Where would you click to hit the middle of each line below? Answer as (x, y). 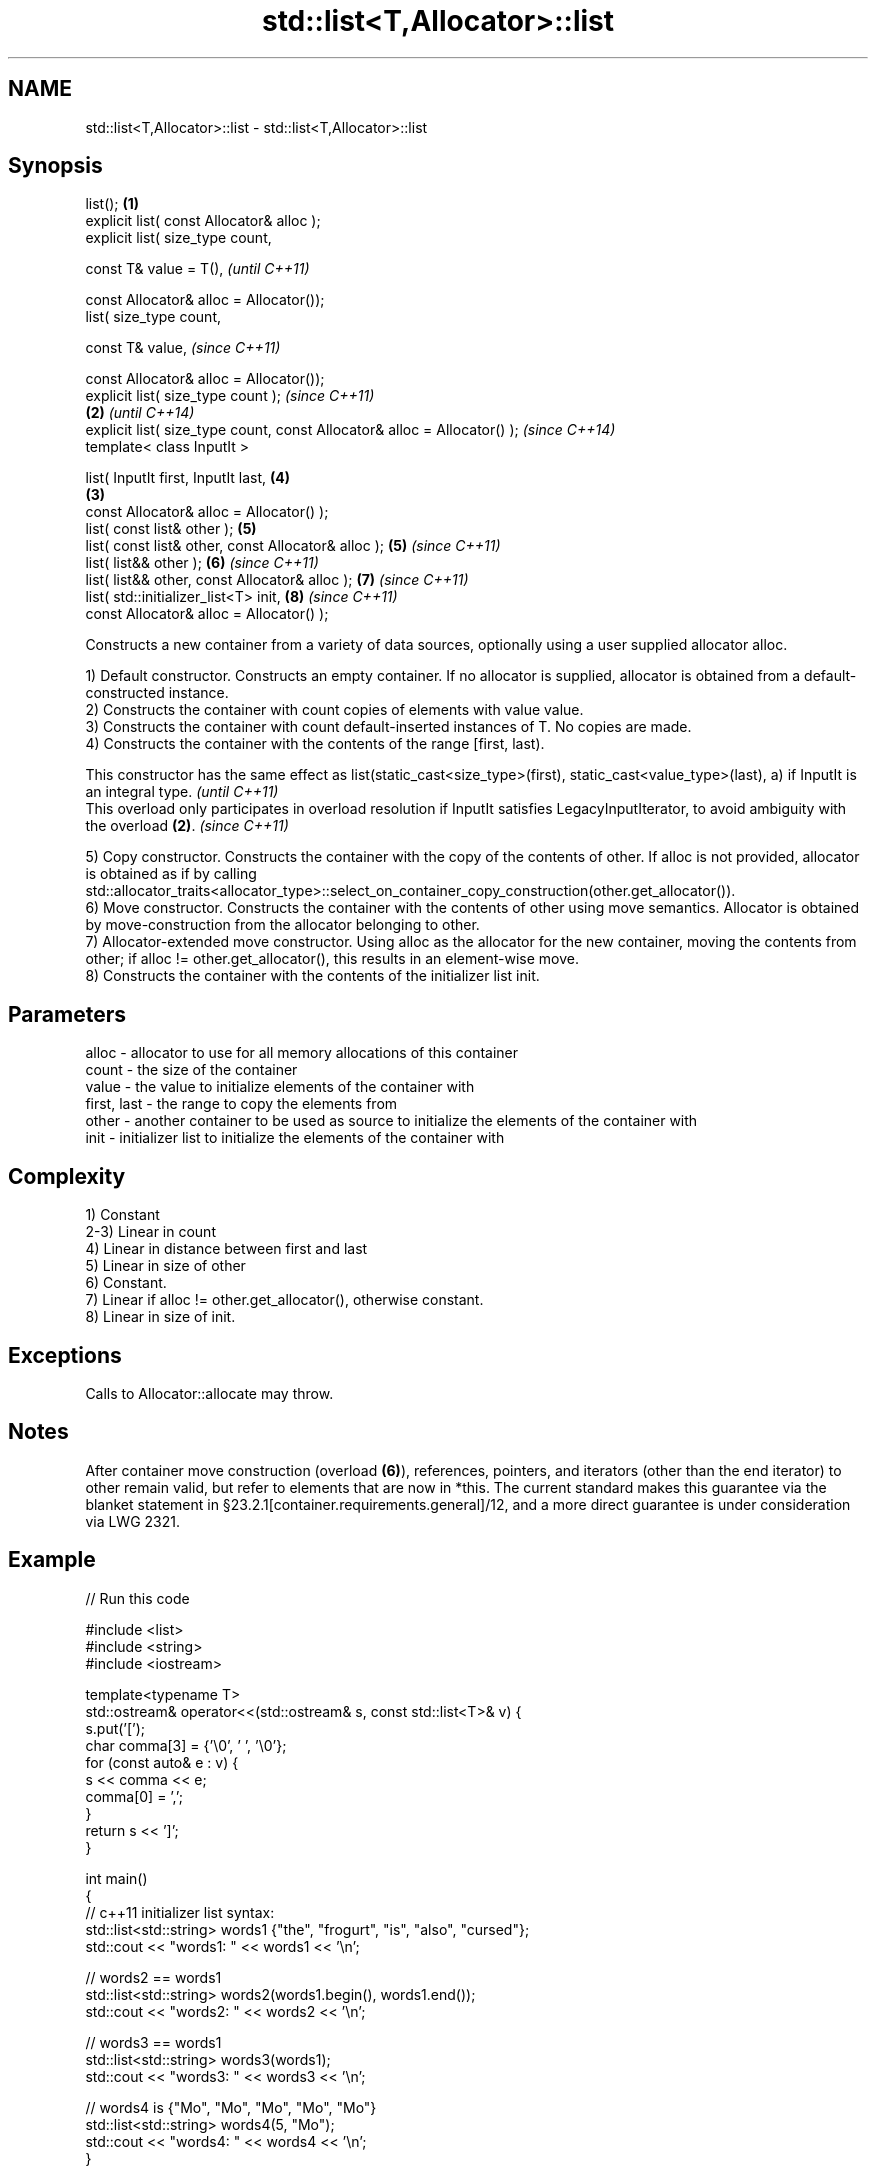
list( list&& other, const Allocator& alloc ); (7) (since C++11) (277, 580)
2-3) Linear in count (150, 1232)
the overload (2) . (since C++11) (187, 826)
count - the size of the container (191, 1070)
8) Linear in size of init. (160, 1317)
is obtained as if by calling (171, 874)
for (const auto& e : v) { (162, 1762)
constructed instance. (157, 693)
